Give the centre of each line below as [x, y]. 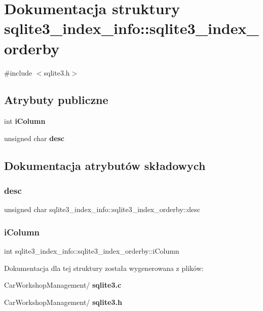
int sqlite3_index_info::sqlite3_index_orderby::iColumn [92, 251]
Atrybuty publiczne [56, 100]
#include [18, 72]
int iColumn [25, 121]
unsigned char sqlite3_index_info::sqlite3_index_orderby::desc [102, 209]
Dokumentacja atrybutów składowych [105, 165]
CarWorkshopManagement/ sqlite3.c [63, 285]
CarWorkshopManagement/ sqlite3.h [63, 302]
